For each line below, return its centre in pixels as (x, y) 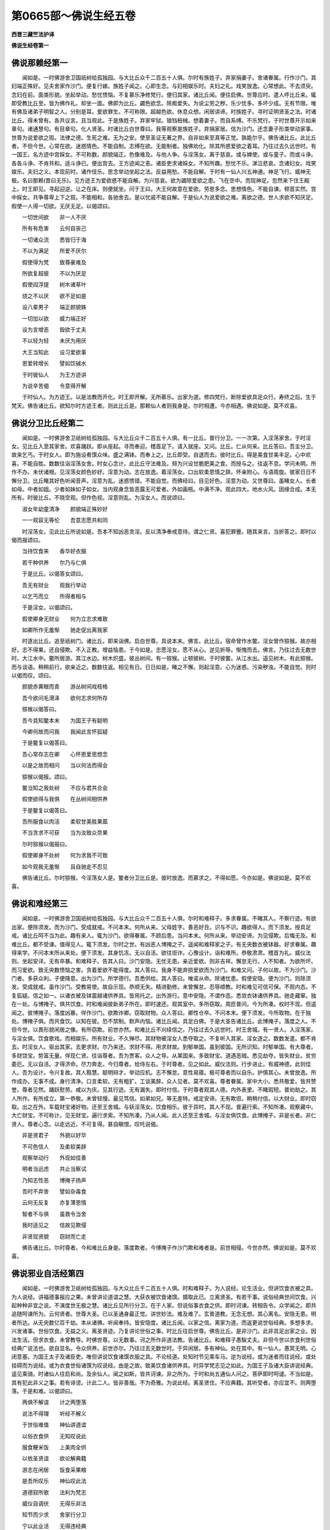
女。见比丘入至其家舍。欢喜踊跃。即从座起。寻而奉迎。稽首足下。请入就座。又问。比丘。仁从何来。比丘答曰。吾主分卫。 (164, 446)
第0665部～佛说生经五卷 (73, 16)
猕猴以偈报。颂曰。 (46, 777)
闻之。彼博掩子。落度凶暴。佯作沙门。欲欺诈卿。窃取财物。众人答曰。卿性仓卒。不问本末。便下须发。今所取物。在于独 (161, 1012)
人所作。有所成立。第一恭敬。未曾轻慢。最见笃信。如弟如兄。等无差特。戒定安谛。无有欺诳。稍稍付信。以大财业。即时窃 (164, 1098)
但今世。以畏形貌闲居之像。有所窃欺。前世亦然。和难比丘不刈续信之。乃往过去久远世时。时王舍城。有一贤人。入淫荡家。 (164, 1030)
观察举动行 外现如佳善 (54, 1157)
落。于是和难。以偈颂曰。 (43, 1391)
